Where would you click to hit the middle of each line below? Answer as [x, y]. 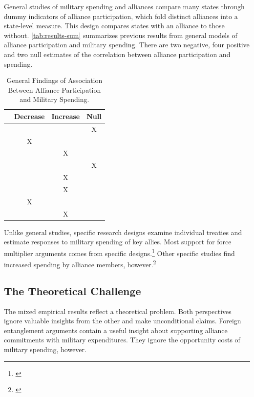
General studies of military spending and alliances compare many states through [124, 6]
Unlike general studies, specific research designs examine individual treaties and [123, 232]
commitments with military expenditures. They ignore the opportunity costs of [122, 340]
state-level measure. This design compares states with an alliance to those [114, 26]
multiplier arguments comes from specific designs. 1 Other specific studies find [119, 252]
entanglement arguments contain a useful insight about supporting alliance [116, 330]
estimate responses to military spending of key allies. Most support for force [118, 242]
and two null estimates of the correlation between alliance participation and [117, 54]
